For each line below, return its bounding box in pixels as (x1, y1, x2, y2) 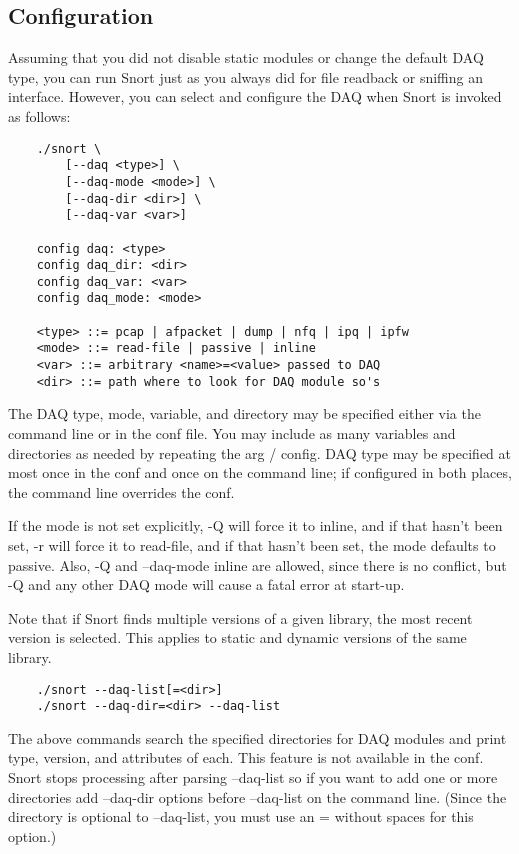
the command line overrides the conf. (8, 481, 235, 502)
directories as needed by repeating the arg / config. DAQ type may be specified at (8, 442, 511, 463)
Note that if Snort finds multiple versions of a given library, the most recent (8, 607, 473, 628)
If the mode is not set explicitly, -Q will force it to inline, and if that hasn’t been (8, 515, 503, 536)
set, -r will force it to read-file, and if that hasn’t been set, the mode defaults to (8, 534, 496, 555)
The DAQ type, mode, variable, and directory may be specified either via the (8, 403, 481, 424)
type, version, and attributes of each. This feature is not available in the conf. (8, 747, 484, 768)
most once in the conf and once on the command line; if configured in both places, (8, 462, 512, 483)
